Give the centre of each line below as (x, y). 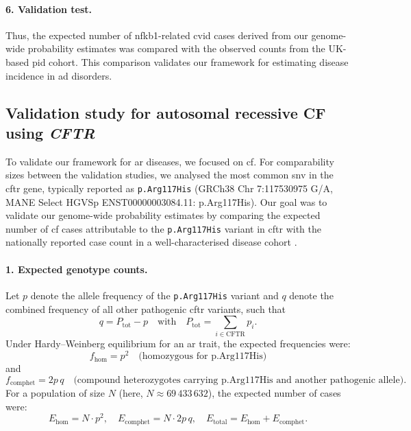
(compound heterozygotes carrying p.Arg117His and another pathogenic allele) (239, 380)
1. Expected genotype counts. (77, 269)
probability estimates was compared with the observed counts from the (176, 48)
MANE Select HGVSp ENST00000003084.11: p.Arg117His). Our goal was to (166, 201)
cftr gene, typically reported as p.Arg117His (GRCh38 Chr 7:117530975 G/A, (169, 188)
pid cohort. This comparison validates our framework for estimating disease (190, 61)
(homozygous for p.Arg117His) (203, 357)
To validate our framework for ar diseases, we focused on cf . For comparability (170, 161)
